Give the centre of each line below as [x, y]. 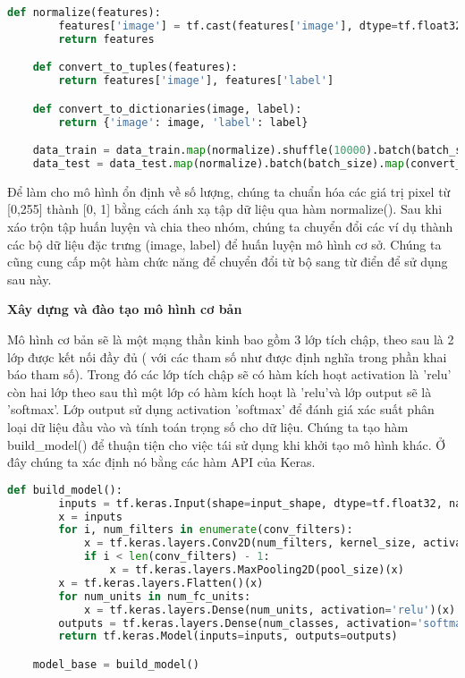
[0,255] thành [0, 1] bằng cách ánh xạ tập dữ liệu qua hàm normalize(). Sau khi [225, 209]
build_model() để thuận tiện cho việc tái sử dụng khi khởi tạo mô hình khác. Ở [227, 444]
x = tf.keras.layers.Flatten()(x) [161, 583]
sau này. [30, 279]
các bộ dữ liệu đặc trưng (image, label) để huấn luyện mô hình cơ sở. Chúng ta [224, 244]
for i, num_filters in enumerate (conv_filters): [206, 530]
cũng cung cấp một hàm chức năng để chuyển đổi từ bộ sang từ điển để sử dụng [228, 262]
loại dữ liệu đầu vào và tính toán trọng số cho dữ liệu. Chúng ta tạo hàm [208, 426]
